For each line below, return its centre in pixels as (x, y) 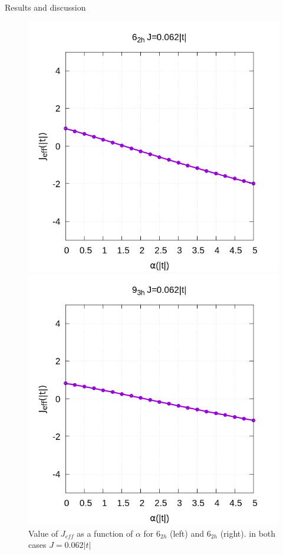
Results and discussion (45, 7)
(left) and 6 (190, 533)
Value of (43, 533)
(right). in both (248, 533)
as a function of (105, 533)
